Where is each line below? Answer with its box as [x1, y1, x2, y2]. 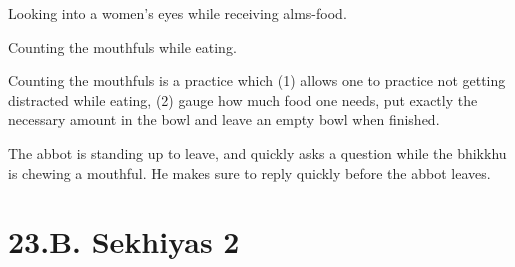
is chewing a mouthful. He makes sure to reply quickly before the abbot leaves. [8, 162, 491, 183]
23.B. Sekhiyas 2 [8, 221, 240, 262]
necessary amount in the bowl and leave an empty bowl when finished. [8, 109, 440, 130]
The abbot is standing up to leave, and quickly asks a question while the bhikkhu [8, 142, 507, 163]
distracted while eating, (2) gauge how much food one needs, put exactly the [8, 89, 478, 110]
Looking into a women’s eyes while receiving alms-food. [8, 3, 347, 23]
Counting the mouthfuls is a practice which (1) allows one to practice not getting [8, 70, 506, 91]
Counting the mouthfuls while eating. [8, 36, 237, 57]
